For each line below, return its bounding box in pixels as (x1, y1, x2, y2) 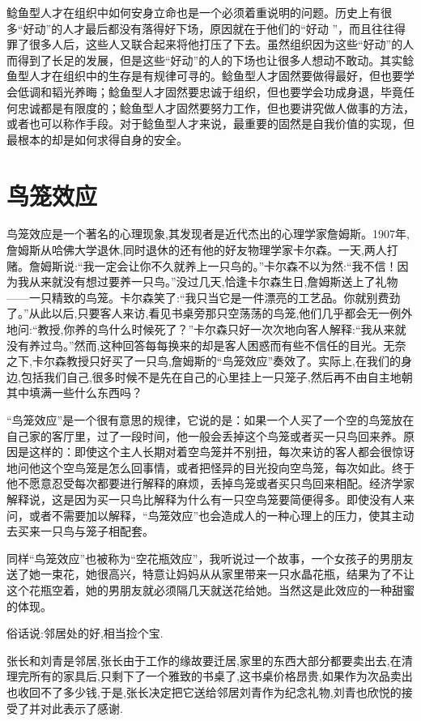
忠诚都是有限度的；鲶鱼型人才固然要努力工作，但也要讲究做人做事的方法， (17, 99, 415, 116)
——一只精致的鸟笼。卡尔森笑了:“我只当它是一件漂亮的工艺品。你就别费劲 (6, 288, 401, 305)
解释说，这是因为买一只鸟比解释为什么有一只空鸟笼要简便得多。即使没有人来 (6, 490, 415, 507)
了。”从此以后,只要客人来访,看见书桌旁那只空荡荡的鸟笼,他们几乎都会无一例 (6, 305, 402, 322)
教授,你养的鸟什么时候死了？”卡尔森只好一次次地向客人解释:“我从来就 (37, 321, 406, 338)
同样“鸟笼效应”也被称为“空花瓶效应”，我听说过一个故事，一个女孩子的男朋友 (6, 549, 414, 566)
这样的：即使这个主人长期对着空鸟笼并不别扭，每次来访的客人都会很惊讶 (28, 443, 415, 460)
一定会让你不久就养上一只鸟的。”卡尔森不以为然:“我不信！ (94, 257, 398, 274)
